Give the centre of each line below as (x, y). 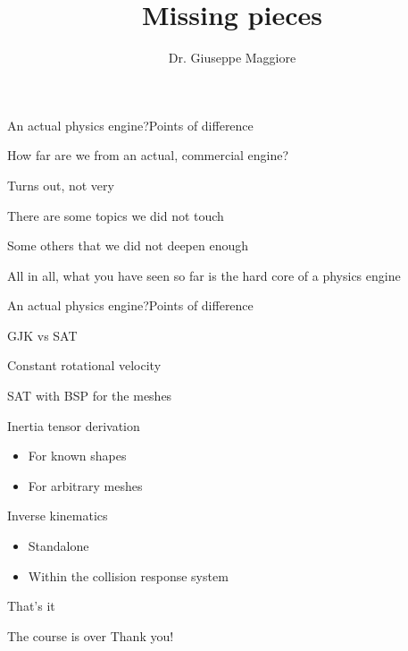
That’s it (31, 606)
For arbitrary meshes (85, 485)
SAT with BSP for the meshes (90, 396)
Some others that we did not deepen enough (128, 245)
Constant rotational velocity (84, 365)
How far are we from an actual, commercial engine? (148, 155)
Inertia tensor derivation (74, 425)
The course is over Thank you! (91, 635)
